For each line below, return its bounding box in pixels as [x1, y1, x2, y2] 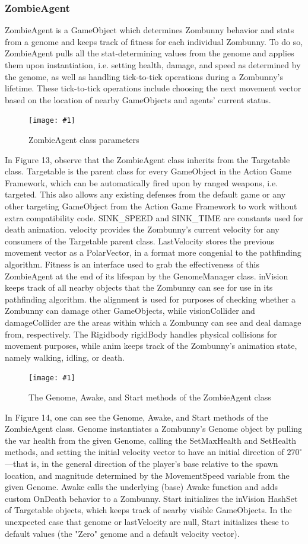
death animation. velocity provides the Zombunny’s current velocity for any [5, 223, 280, 236]
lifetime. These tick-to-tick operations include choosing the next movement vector [5, 82, 301, 94]
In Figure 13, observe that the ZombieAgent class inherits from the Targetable [5, 153, 290, 166]
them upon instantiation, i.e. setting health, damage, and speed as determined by [5, 59, 301, 71]
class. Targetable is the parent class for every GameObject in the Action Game [5, 165, 291, 177]
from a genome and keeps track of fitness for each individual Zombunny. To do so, [5, 35, 303, 47]
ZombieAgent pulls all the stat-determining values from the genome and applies [5, 47, 294, 59]
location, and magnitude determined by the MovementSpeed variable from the [5, 469, 290, 481]
